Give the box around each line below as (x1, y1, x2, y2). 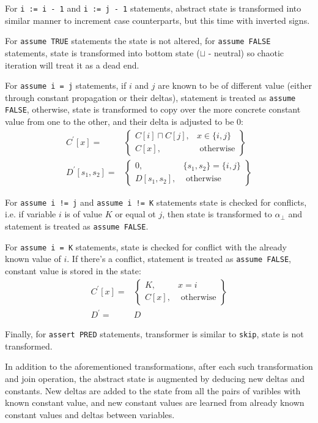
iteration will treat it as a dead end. (5, 58, 139, 71)
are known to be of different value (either (158, 79, 312, 92)
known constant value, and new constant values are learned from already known (5, 396, 305, 409)
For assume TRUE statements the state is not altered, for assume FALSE (5, 34, 271, 47)
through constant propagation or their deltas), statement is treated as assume (5, 91, 296, 103)
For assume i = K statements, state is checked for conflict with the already (5, 240, 287, 253)
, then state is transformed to (162, 208, 272, 220)
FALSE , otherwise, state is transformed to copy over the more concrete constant (5, 103, 301, 116)
